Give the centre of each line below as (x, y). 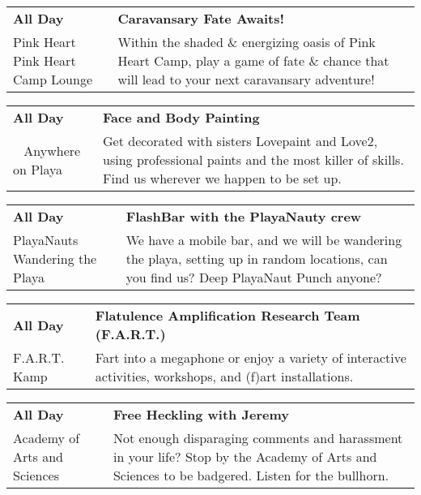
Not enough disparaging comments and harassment (258, 438)
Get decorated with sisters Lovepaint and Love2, (240, 141)
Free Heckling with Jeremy (201, 414)
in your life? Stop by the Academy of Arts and (245, 456)
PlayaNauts (46, 240)
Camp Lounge (53, 79)
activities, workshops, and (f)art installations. (224, 376)
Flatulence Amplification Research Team (228, 315)
